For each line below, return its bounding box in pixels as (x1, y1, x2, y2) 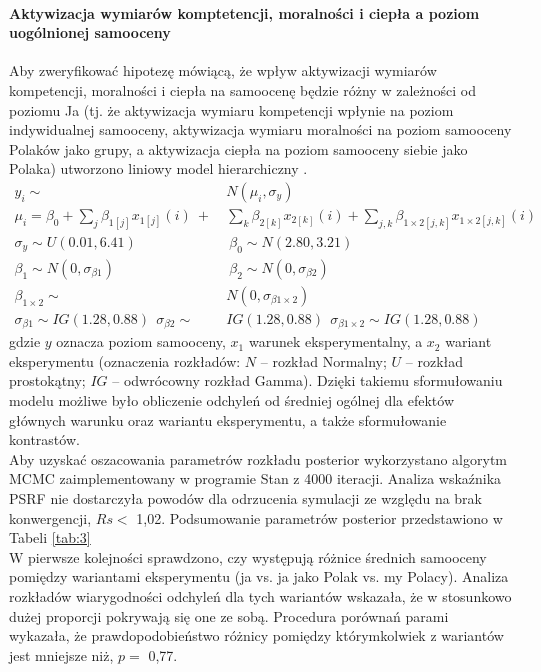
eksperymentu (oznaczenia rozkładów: (9, 350, 241, 371)
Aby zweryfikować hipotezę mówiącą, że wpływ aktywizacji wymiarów (9, 60, 437, 81)
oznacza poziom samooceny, (56, 331, 226, 352)
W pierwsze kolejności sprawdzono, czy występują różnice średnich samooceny (9, 546, 487, 567)
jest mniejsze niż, (9, 644, 114, 665)
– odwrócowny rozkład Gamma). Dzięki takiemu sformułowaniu (112, 370, 503, 391)
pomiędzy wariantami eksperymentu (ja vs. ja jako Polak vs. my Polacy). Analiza (9, 566, 509, 587)
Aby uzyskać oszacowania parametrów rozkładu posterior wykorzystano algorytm (9, 448, 507, 469)
